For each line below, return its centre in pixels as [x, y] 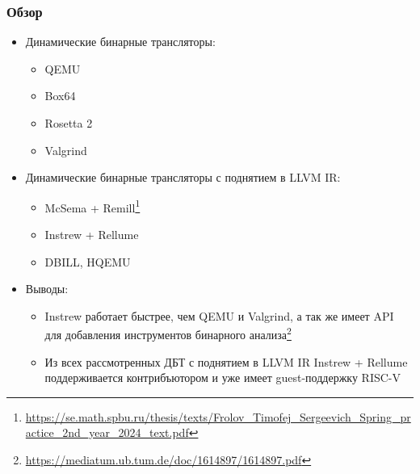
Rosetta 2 [69, 123]
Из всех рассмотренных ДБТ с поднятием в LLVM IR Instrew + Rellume [226, 361]
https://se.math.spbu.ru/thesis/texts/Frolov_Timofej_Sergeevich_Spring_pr [218, 416]
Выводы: [47, 289]
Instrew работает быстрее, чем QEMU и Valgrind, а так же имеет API [219, 315]
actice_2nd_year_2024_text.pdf [107, 432]
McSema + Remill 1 [92, 206]
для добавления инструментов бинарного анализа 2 [168, 333]
